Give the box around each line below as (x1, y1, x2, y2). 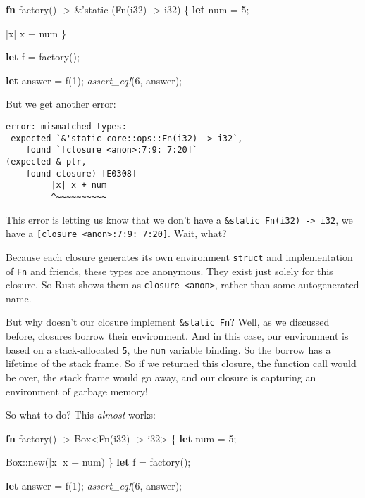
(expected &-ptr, (6, 156, 87, 167)
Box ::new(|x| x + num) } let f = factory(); (6, 454, 191, 469)
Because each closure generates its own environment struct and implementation (6, 249, 353, 264)
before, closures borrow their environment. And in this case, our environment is (6, 328, 349, 343)
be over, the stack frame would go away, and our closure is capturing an (6, 369, 316, 384)
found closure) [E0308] (25, 168, 137, 179)
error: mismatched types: (6, 121, 127, 132)
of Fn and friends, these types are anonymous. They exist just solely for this (6, 263, 333, 278)
